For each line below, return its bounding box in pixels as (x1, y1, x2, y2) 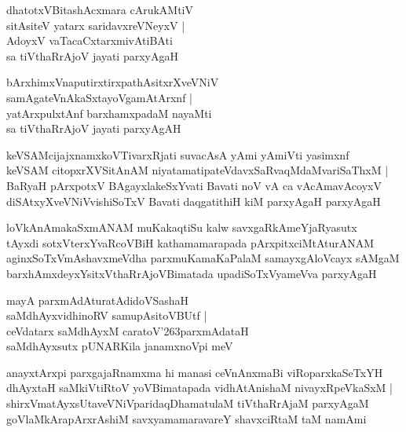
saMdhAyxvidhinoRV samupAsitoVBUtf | (6, 307, 207, 324)
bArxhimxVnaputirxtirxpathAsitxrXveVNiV (6, 74, 219, 90)
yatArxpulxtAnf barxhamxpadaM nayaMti (6, 104, 212, 121)
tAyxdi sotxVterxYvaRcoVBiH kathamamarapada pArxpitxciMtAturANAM (6, 234, 375, 251)
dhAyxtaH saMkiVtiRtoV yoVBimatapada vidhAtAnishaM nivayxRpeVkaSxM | (6, 379, 393, 396)
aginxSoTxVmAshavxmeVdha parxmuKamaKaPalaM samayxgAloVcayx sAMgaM (6, 250, 400, 266)
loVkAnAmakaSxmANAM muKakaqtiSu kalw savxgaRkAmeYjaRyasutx (6, 219, 357, 236)
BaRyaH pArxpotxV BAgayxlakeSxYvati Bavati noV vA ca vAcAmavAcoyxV (6, 177, 382, 193)
